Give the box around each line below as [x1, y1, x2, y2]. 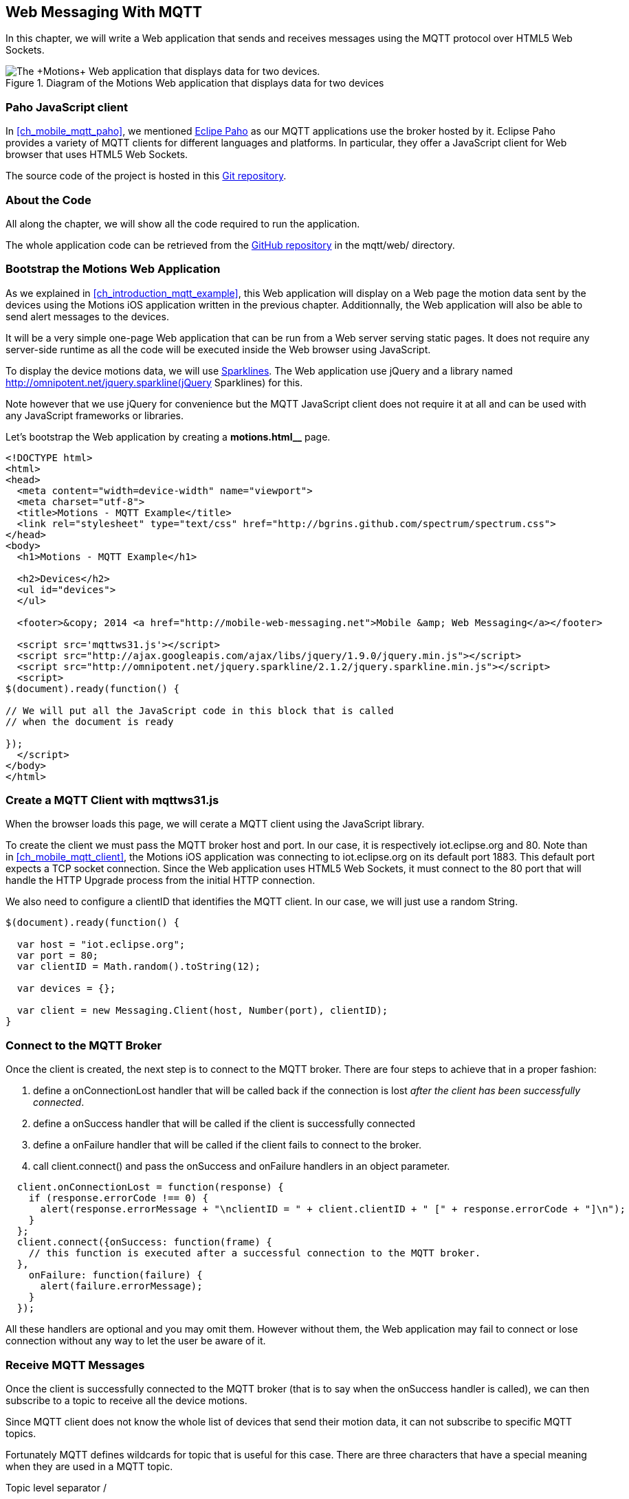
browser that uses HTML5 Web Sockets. [5, 148, 188, 161]
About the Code [5, 192, 91, 207]
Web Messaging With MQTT [5, 3, 203, 21]
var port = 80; [16, 950, 98, 962]
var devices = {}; [16, 983, 116, 995]
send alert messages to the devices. [5, 310, 169, 322]
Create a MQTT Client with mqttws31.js [5, 793, 219, 808]
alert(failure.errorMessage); [40, 1280, 203, 1292]
